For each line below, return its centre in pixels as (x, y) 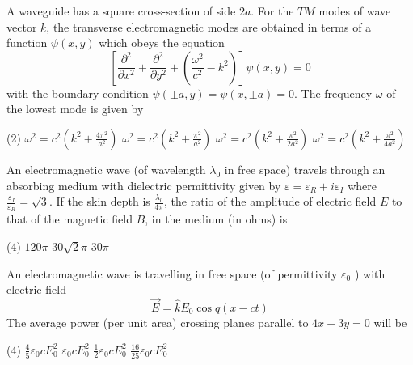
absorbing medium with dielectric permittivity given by (144, 185)
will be (390, 322)
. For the (272, 11)
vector (22, 26)
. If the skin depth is (99, 201)
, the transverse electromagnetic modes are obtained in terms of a (209, 26)
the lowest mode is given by (75, 109)
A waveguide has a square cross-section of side (121, 11)
